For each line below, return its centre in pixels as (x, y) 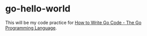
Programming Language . (31, 27)
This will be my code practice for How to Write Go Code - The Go (73, 22)
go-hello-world (38, 9)
